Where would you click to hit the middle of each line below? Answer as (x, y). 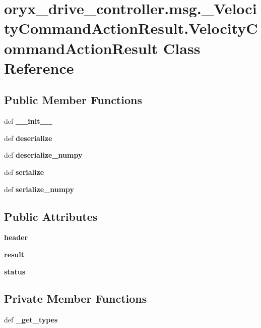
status (15, 271)
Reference (39, 67)
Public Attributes (51, 216)
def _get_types (31, 320)
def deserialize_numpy (43, 155)
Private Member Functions (76, 298)
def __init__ (28, 121)
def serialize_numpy (39, 189)
